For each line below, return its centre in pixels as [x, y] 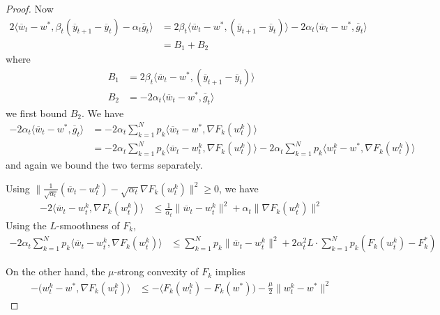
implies [230, 271]
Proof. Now [30, 8]
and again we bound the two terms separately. [104, 165]
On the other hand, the [55, 271]
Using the [26, 225]
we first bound [37, 113]
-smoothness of [88, 225]
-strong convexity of [156, 271]
